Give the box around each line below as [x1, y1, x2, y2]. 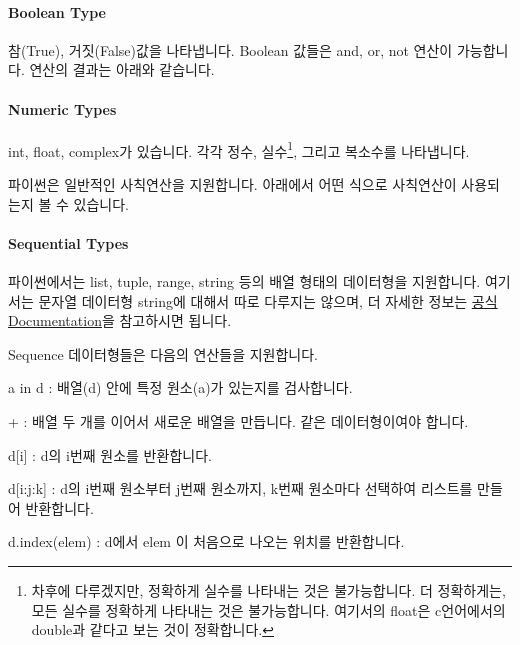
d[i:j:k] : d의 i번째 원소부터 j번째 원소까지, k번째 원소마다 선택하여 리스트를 [8, 478, 473, 499]
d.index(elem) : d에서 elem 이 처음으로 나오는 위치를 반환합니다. [8, 531, 405, 552]
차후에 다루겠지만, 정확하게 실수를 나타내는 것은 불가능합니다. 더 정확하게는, [31, 579, 506, 600]
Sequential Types [8, 232, 129, 253]
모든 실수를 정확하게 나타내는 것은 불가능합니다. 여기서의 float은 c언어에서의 [31, 599, 506, 620]
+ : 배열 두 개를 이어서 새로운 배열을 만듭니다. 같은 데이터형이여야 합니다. [8, 410, 469, 431]
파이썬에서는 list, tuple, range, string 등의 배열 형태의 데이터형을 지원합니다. [8, 271, 481, 292]
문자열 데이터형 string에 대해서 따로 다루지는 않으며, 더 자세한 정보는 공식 [38, 290, 498, 311]
